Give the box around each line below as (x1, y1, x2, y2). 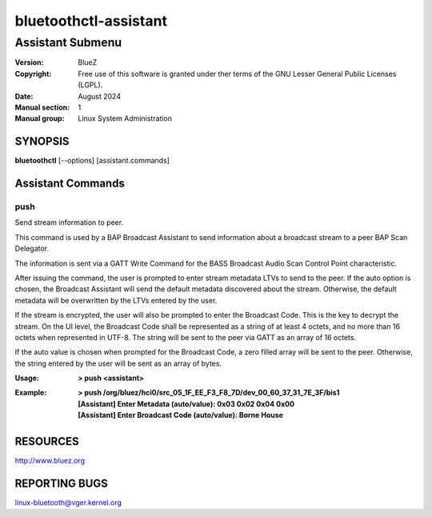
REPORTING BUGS (14, 476, 108, 490)
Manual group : (14, 114, 65, 123)
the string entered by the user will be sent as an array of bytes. (14, 359, 222, 368)
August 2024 (78, 91, 122, 101)
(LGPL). (78, 80, 103, 90)
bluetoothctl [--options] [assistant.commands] (14, 156, 170, 166)
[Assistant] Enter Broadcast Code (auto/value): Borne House (78, 411, 284, 420)
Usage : (14, 373, 40, 383)
